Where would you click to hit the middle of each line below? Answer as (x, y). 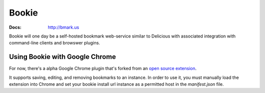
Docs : (15, 27)
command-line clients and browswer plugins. (54, 43)
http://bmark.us (64, 27)
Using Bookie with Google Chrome (63, 57)
